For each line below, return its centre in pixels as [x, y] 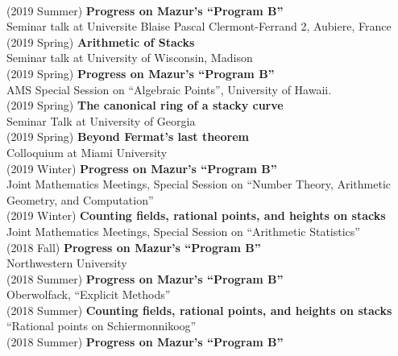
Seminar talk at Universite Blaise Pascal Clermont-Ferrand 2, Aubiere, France [199, 26]
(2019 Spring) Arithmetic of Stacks [101, 41]
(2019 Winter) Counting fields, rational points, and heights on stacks [196, 215]
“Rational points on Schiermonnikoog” [102, 326]
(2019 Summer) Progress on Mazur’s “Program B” [145, 10]
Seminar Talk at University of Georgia [101, 120]
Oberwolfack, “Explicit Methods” [89, 294]
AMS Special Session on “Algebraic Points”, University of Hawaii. [169, 89]
